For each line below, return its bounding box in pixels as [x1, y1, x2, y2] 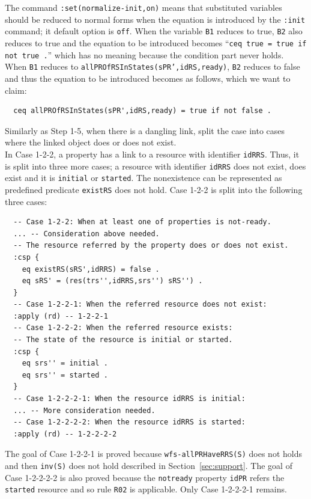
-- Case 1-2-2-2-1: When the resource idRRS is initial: [13, 394, 246, 403]
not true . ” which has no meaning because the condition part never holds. [5, 48, 284, 61]
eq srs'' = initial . [22, 359, 108, 368]
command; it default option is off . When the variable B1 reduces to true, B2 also [5, 25, 303, 37]
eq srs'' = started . [22, 370, 108, 379]
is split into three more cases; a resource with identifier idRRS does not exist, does [5, 159, 306, 172]
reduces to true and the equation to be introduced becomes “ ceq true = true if [5, 36, 307, 49]
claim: [5, 84, 27, 96]
